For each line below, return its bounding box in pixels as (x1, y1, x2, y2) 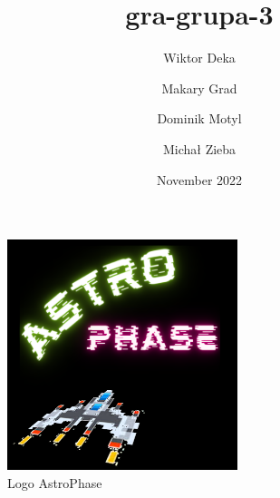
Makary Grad (161, 78, 237, 97)
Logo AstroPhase (7, 474, 102, 493)
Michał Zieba (162, 139, 237, 158)
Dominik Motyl (157, 109, 242, 128)
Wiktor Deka (163, 48, 236, 67)
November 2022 (156, 170, 243, 189)
